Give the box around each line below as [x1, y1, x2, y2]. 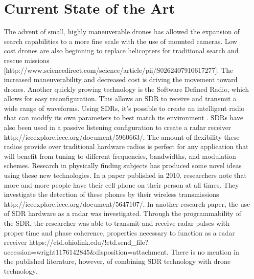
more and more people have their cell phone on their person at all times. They [4, 179, 239, 190]
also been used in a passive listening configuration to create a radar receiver [4, 122, 231, 132]
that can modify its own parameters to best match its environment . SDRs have [4, 112, 243, 123]
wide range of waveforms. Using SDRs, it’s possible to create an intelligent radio [4, 103, 245, 113]
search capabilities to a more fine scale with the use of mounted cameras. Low [4, 36, 237, 46]
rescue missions [4, 55, 49, 65]
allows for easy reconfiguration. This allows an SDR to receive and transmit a [4, 93, 237, 104]
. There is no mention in [166, 246, 239, 257]
